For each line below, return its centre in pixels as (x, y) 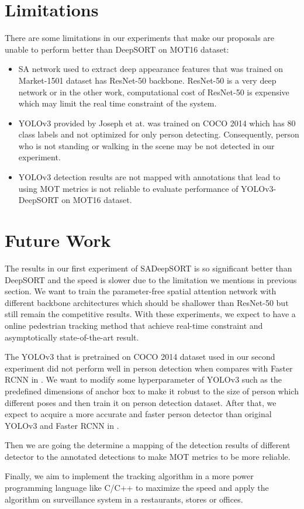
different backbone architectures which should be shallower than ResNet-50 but (147, 302)
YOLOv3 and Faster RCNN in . (62, 425)
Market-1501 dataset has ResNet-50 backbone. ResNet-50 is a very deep (147, 80)
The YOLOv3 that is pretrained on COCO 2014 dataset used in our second (140, 357)
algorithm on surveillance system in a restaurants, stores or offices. (124, 499)
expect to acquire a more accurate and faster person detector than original (138, 414)
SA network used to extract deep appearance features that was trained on (151, 69)
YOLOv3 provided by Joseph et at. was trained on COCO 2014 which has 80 (157, 123)
